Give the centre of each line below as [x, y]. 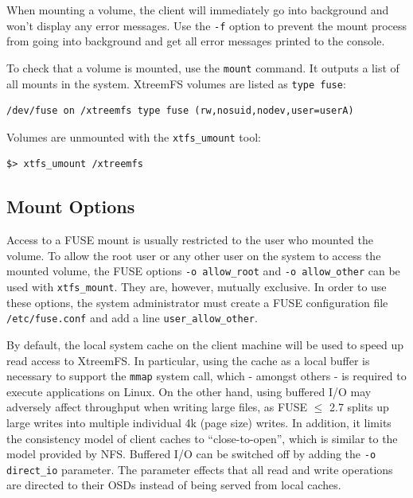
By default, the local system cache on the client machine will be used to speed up [205, 344]
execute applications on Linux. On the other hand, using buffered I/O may [189, 391]
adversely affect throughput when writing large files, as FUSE [157, 407]
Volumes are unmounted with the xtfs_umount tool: [134, 136]
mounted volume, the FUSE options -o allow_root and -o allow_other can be [203, 271]
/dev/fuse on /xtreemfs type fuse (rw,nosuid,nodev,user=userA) [180, 111]
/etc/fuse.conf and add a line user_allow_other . [132, 318]
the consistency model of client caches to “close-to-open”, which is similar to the [202, 438]
